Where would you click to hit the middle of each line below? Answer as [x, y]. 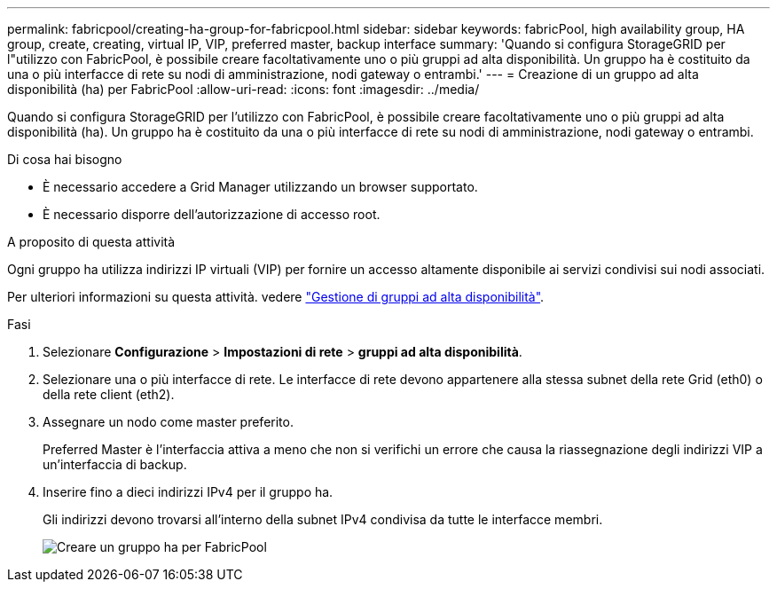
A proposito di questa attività [91, 242]
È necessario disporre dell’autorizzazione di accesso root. [212, 214]
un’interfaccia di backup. [115, 464]
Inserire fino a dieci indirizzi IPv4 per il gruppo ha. [188, 492]
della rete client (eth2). [109, 394]
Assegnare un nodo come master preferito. [168, 422]
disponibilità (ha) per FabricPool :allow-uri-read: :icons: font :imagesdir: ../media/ [243, 89]
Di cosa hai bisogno [65, 159]
